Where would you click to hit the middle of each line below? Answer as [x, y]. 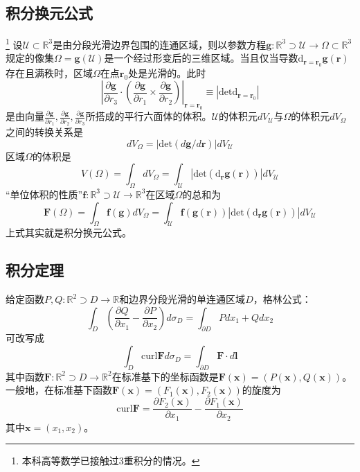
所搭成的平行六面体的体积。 [148, 116]
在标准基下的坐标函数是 [165, 376]
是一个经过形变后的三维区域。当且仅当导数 [201, 58]
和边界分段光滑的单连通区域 [182, 299]
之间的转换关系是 [44, 131]
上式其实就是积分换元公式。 [69, 233]
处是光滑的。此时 [167, 72]
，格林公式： [282, 299]
